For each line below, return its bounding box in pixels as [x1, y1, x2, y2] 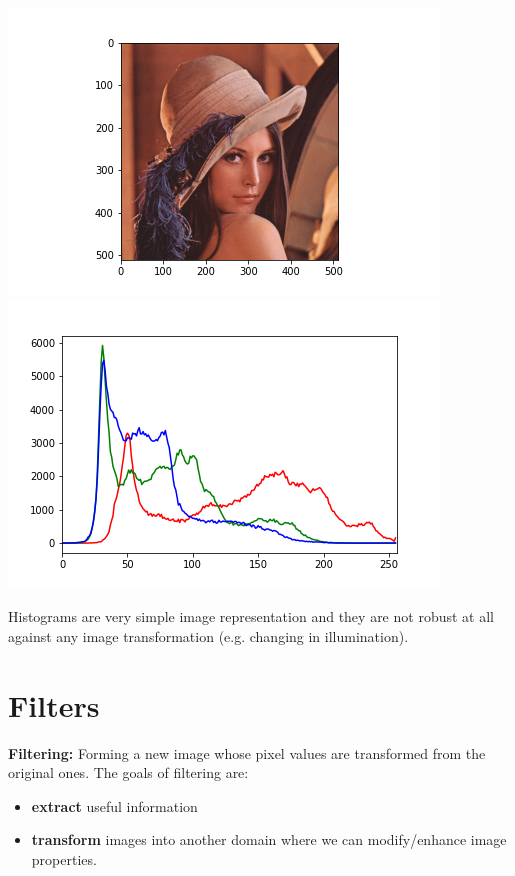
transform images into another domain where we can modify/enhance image [31, 829, 507, 850]
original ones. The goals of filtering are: [8, 762, 249, 783]
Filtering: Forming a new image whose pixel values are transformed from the [8, 742, 486, 763]
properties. [31, 848, 97, 869]
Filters [8, 684, 100, 725]
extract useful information [31, 795, 198, 816]
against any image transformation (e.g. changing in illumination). [8, 625, 409, 646]
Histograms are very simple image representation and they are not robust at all [8, 606, 494, 627]
